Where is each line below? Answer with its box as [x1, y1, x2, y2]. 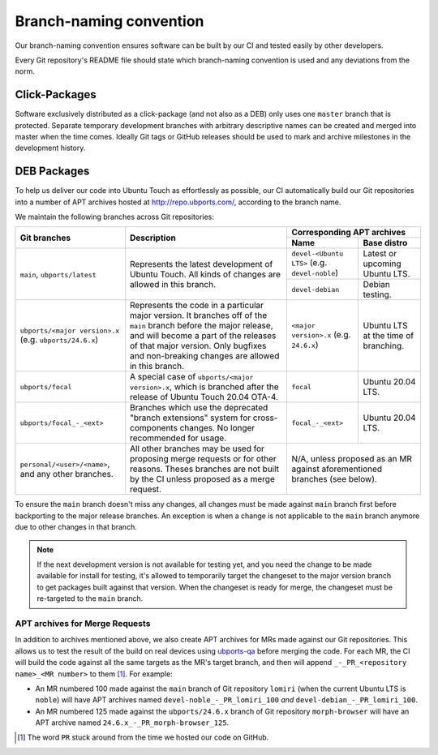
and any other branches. [19, 469, 114, 480]
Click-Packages [15, 88, 97, 101]
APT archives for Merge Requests [15, 617, 151, 628]
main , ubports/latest [19, 268, 97, 280]
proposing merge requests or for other [130, 453, 277, 465]
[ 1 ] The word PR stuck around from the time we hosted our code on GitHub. [17, 732, 269, 742]
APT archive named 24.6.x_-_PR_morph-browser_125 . [35, 718, 230, 727]
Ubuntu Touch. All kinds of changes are [130, 268, 281, 280]
